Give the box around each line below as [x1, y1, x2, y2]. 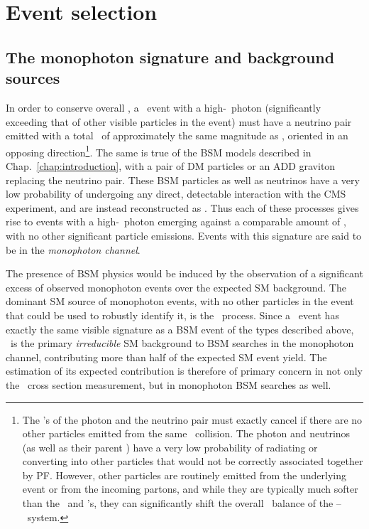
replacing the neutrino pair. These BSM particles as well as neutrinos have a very [6, 172, 360, 187]
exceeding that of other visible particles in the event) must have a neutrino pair [6, 114, 352, 129]
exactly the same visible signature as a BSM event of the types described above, [6, 321, 354, 336]
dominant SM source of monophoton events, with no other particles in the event [6, 294, 354, 309]
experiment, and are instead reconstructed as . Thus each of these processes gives [6, 200, 359, 215]
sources [6, 67, 60, 89]
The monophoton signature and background [6, 46, 335, 68]
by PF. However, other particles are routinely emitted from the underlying [22, 467, 346, 482]
